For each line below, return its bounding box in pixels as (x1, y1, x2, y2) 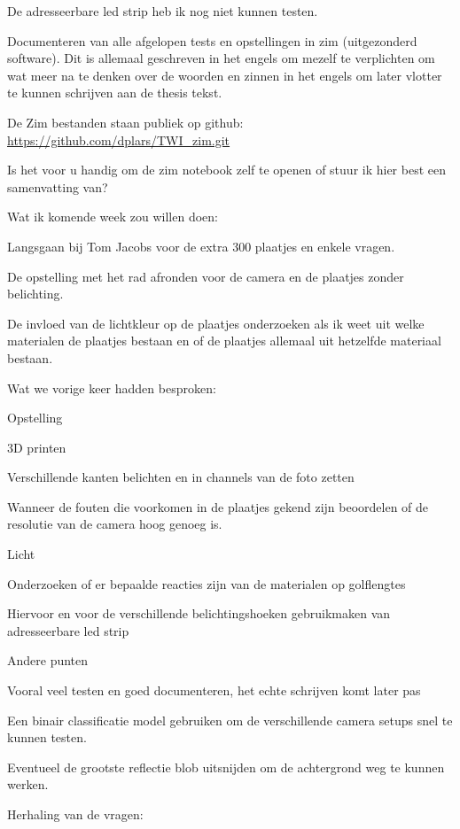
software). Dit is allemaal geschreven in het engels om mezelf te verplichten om (7, 49, 435, 67)
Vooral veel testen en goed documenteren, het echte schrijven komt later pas (7, 681, 421, 700)
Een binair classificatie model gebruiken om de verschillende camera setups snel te (7, 710, 453, 729)
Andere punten (7, 651, 89, 670)
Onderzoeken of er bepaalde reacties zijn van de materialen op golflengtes (7, 574, 406, 593)
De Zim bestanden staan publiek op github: (7, 112, 244, 131)
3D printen (7, 438, 66, 456)
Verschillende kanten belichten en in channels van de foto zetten (7, 468, 355, 486)
